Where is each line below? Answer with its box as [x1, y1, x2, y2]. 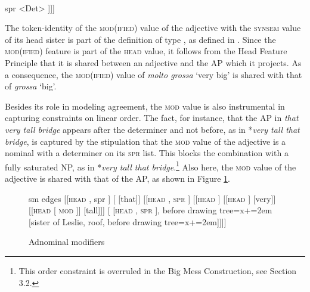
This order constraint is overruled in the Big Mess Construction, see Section [18, 264, 297, 277]
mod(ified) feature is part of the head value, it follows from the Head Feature [5, 45, 287, 57]
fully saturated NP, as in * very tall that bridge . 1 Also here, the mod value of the [5, 159, 296, 173]
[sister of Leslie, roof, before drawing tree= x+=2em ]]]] [29, 215, 227, 228]
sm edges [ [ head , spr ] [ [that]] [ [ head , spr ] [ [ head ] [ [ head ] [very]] [29, 192, 276, 204]
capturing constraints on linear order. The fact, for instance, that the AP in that [5, 111, 299, 124]
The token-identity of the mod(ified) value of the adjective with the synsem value [5, 21, 301, 34]
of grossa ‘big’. [5, 80, 57, 92]
